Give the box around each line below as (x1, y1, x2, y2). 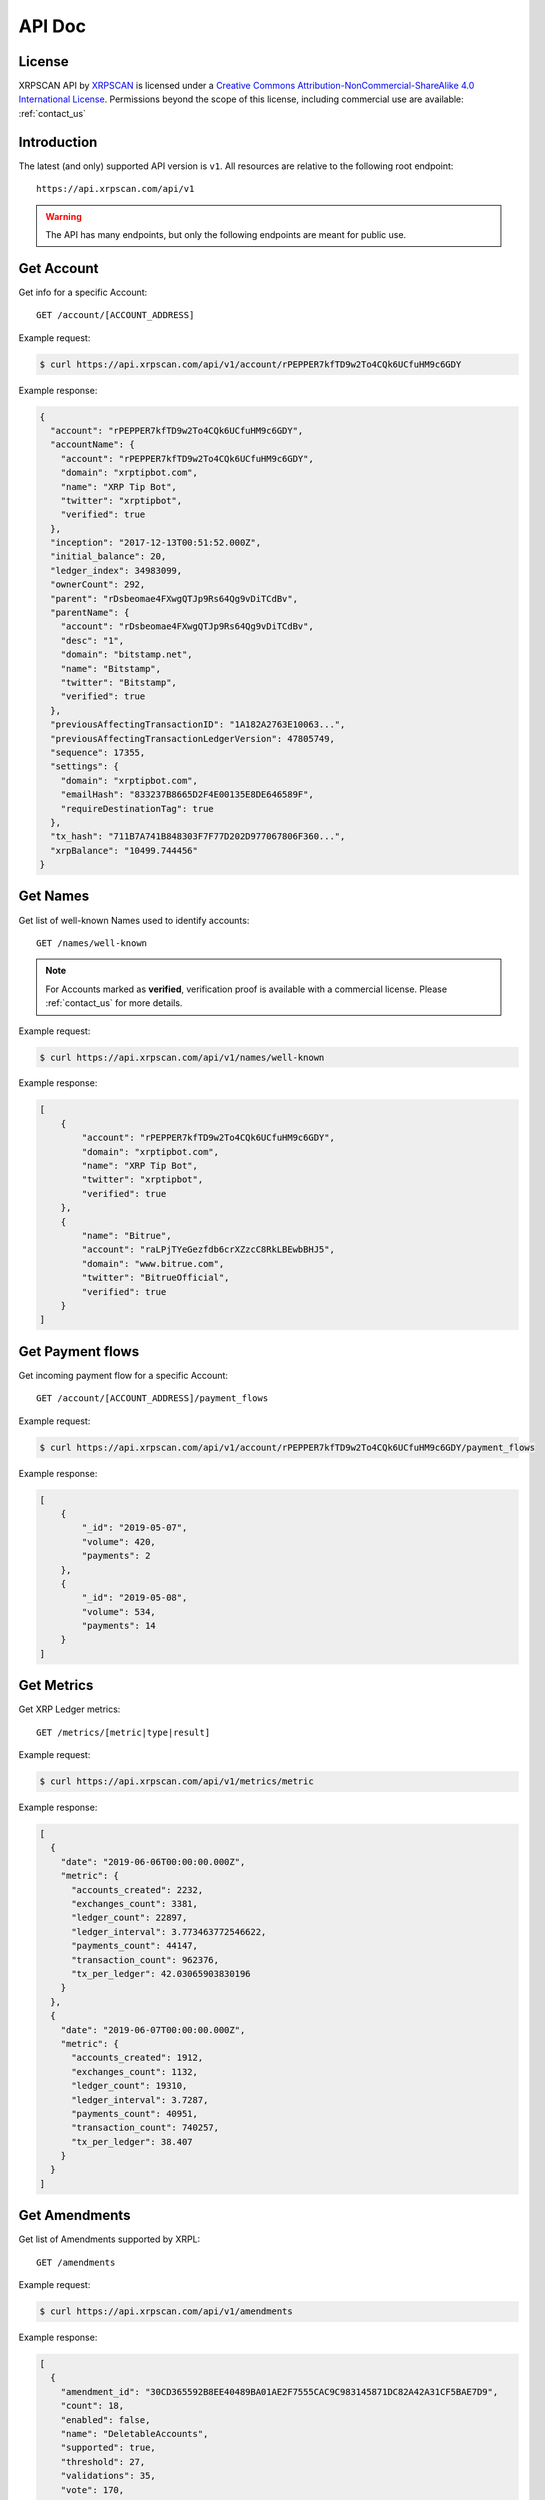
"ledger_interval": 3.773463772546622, (71, 1926, 267, 1937)
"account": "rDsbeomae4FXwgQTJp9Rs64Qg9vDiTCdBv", (60, 621, 314, 632)
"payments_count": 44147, (71, 1940, 199, 1952)
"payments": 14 (81, 1620, 157, 1632)
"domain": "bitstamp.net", (60, 649, 194, 660)
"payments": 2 (81, 1550, 151, 1562)
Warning (45, 210, 82, 222)
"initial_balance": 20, (50, 551, 167, 562)
